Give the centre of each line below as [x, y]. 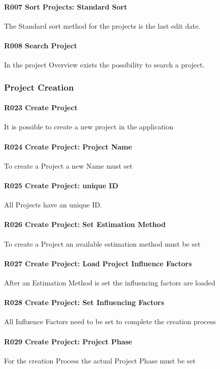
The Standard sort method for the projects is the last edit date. [102, 25]
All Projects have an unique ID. [53, 205]
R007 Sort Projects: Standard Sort [66, 6]
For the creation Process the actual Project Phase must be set [100, 360]
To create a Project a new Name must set [68, 165]
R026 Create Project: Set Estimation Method [85, 224]
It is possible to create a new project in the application [89, 127]
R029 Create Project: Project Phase [68, 341]
